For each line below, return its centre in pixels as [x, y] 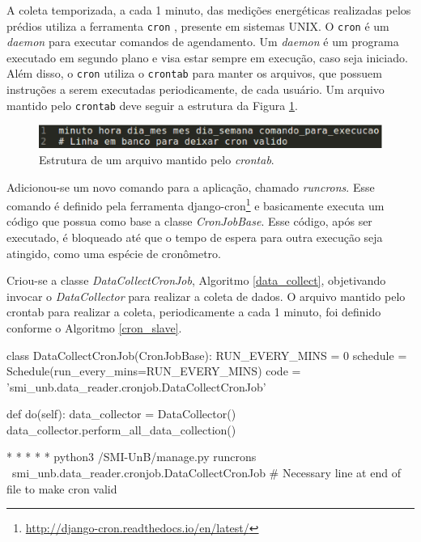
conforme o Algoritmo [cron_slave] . [94, 327]
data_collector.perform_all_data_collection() [121, 429]
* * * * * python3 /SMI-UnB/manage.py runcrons [132, 457]
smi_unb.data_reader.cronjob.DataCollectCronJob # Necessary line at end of [206, 473]
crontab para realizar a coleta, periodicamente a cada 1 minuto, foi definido [194, 312]
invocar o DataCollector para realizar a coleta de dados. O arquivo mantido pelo [206, 296]
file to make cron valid [62, 488]
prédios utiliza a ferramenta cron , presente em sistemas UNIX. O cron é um [198, 25]
